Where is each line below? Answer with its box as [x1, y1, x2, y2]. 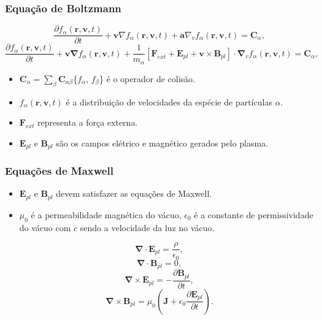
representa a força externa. [37, 116, 138, 129]
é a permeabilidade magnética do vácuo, [31, 208, 182, 221]
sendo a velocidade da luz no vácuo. [80, 221, 215, 234]
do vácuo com [19, 221, 71, 234]
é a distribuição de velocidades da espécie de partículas [66, 95, 272, 108]
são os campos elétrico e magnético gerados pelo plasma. [56, 136, 269, 149]
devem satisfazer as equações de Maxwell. [56, 187, 212, 200]
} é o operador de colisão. [99, 72, 195, 85]
